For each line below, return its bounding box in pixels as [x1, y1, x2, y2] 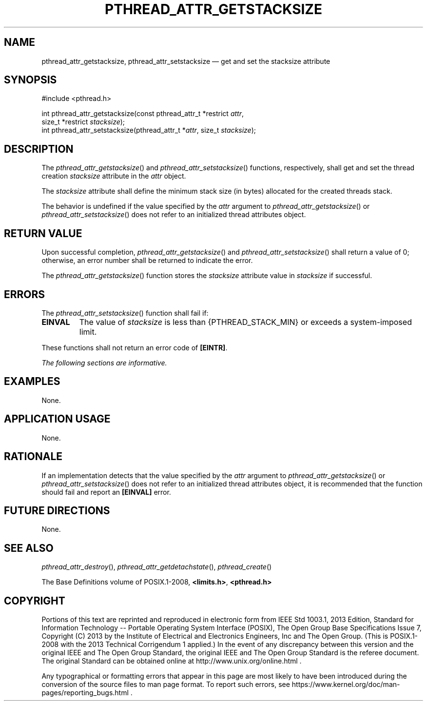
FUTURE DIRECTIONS [4, 504, 110, 517]
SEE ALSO [4, 542, 54, 554]
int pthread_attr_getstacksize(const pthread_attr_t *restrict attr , [41, 109, 244, 118]
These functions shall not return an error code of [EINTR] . [41, 343, 228, 352]
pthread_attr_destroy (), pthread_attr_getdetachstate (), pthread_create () [41, 563, 272, 571]
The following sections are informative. [41, 358, 167, 367]
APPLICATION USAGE [4, 413, 111, 425]
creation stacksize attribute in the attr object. [41, 172, 186, 181]
